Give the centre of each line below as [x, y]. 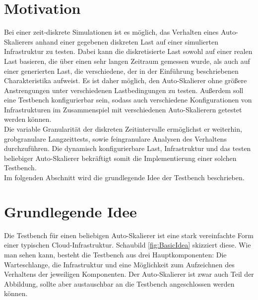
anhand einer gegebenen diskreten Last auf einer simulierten [127, 41]
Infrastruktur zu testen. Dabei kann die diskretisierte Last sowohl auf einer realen [128, 51]
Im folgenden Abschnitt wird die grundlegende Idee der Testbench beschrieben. [124, 177]
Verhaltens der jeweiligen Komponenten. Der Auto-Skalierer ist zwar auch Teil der [129, 274]
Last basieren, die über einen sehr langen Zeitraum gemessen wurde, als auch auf [127, 61]
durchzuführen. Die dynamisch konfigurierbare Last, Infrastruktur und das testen [128, 148]
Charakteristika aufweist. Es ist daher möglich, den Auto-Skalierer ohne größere [126, 80]
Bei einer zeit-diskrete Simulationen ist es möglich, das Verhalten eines [111, 32]
